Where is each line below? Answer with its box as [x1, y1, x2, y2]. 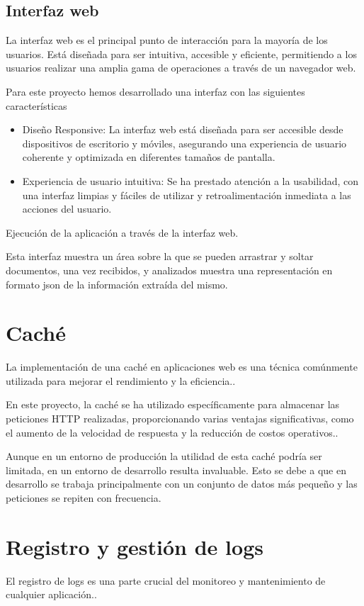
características [6, 98, 67, 113]
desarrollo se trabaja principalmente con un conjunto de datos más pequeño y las [6, 476, 358, 491]
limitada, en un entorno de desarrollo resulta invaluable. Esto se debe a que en [6, 462, 346, 477]
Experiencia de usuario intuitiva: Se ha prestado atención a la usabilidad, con [22, 173, 359, 188]
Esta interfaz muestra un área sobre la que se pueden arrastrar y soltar [6, 249, 314, 264]
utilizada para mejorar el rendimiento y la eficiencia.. [6, 373, 236, 388]
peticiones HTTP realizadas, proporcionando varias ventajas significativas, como [6, 411, 354, 426]
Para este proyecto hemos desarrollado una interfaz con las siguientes [6, 84, 305, 99]
